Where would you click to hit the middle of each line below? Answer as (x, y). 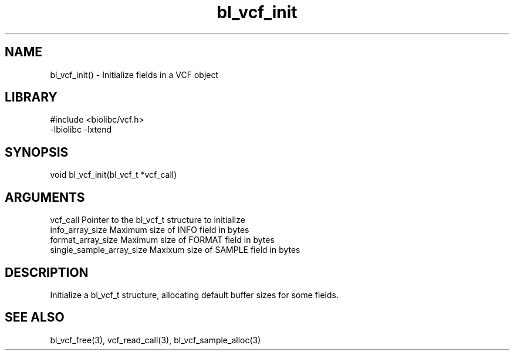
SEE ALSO (35, 317)
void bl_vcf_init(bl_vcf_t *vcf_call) (114, 175)
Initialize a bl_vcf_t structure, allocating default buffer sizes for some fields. (194, 295)
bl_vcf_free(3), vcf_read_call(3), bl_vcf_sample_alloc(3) (155, 340)
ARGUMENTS (45, 197)
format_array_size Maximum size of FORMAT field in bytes (162, 240)
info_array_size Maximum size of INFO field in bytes (150, 230)
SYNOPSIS (37, 152)
